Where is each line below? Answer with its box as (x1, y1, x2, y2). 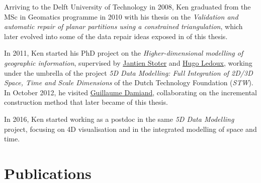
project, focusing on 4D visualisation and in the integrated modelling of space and (4, 123, 257, 134)
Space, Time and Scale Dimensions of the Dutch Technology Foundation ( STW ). (4, 77, 253, 88)
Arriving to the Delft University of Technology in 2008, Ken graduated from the (4, 2, 251, 12)
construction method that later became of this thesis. (4, 97, 168, 107)
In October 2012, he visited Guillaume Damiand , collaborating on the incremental (4, 87, 257, 97)
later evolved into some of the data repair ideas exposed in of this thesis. (4, 31, 228, 41)
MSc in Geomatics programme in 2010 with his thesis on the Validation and (4, 11, 238, 22)
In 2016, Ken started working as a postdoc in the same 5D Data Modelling (4, 113, 234, 124)
